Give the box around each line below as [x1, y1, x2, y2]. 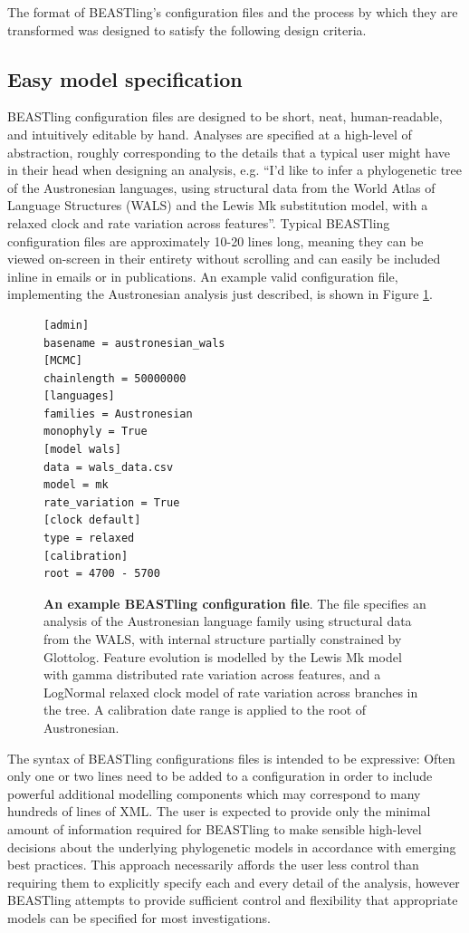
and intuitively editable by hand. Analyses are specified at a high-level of [7, 124, 412, 143]
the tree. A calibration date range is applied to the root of [43, 700, 367, 719]
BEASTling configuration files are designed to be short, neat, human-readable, [7, 107, 443, 126]
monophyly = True [43, 425, 148, 438]
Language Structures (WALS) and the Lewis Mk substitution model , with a [7, 196, 428, 215]
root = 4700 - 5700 [43, 567, 160, 581]
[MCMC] [43, 354, 82, 368]
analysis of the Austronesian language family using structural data [43, 611, 412, 630]
